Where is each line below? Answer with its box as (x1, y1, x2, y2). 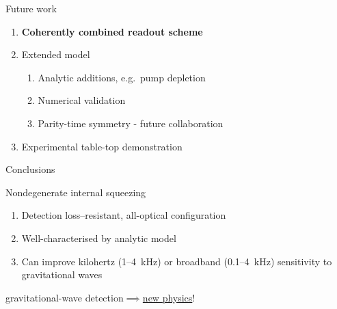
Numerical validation (38, 93, 126, 107)
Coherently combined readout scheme (21, 24, 203, 38)
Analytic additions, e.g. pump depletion (38, 70, 206, 84)
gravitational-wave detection (5, 290, 124, 304)
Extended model (21, 47, 90, 62)
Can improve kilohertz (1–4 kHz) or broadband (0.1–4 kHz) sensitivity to (21, 254, 332, 268)
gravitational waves (21, 267, 103, 282)
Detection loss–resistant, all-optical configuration (21, 208, 226, 222)
